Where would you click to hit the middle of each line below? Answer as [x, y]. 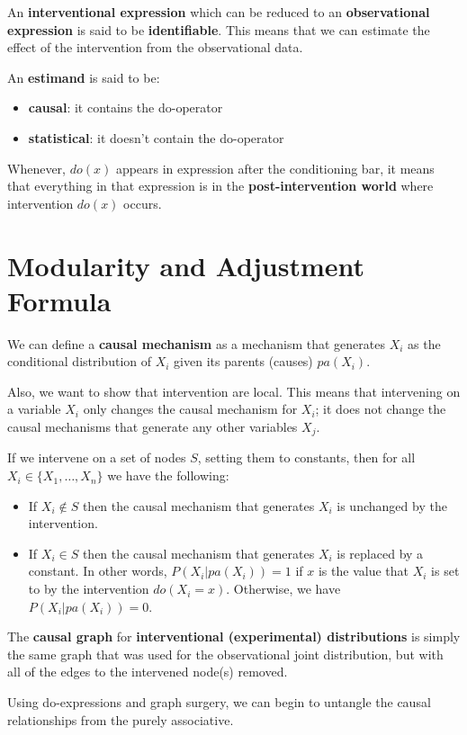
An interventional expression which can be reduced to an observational [219, 12]
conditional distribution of [80, 361]
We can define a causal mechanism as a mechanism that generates [197, 343]
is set [445, 571]
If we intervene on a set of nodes [97, 457]
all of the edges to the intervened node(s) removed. [148, 672]
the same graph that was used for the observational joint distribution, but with [225, 654]
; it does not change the [381, 409]
